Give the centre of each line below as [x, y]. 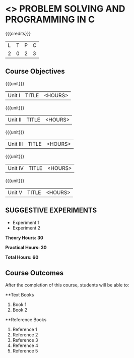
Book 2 [20, 310]
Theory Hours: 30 [24, 237]
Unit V [15, 192]
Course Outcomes [35, 273]
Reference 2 [25, 335]
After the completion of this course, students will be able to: [67, 285]
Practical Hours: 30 [26, 247]
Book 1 [19, 305]
